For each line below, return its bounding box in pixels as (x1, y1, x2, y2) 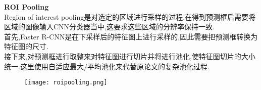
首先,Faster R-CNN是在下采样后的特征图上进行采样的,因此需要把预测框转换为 (4, 31, 258, 41)
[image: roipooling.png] (24, 79, 108, 86)
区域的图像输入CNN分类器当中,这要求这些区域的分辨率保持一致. (4, 21, 215, 32)
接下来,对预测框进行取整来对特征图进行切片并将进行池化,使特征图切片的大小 (4, 51, 255, 61)
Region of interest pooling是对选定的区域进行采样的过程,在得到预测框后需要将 (4, 11, 256, 22)
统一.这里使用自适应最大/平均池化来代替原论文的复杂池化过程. (4, 61, 210, 71)
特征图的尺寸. (4, 41, 48, 52)
